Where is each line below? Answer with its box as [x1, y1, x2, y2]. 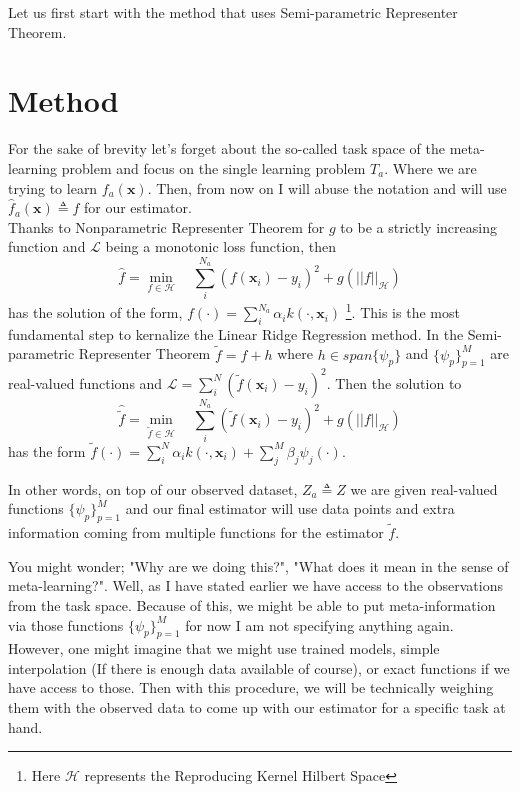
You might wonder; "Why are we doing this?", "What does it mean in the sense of [8, 555, 509, 576]
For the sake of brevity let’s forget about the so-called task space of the [8, 138, 445, 159]
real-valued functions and [8, 372, 163, 393]
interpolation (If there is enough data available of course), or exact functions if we [8, 657, 510, 678]
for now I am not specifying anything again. [185, 614, 454, 635]
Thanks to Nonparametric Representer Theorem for [8, 216, 325, 237]
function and [8, 236, 86, 257]
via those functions [8, 614, 124, 635]
